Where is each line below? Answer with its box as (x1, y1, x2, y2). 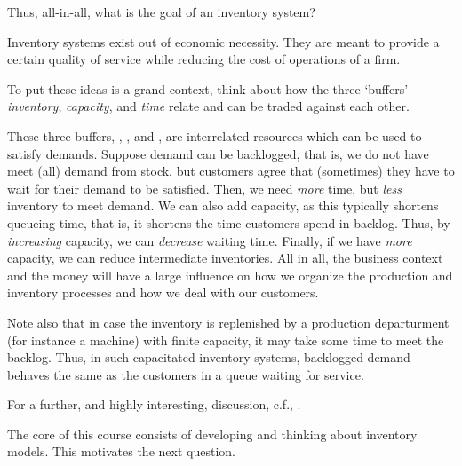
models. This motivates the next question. (7, 442, 235, 461)
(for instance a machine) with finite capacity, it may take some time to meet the (7, 330, 444, 349)
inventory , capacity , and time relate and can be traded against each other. (7, 97, 410, 115)
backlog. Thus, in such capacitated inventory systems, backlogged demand (7, 348, 410, 367)
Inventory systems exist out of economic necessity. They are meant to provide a (7, 32, 440, 51)
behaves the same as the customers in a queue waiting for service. (7, 365, 364, 383)
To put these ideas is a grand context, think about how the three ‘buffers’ (7, 79, 409, 98)
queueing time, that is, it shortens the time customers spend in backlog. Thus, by (7, 213, 450, 232)
